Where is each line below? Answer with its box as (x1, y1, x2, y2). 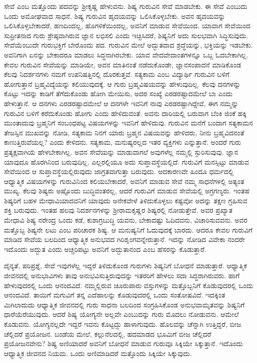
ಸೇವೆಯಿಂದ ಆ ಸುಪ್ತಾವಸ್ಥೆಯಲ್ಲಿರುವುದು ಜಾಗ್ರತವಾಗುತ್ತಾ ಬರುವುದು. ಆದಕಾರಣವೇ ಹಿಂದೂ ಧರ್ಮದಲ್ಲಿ (4, 166, 234, 177)
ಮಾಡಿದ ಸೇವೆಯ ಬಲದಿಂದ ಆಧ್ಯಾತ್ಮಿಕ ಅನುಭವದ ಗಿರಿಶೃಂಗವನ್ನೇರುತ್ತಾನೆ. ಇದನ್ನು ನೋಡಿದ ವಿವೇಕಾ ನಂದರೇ (4, 234, 245, 244)
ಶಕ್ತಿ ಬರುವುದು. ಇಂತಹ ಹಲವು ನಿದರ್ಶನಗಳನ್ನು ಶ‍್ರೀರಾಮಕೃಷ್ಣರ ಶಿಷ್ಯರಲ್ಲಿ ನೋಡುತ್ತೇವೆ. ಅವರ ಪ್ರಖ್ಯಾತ (4, 205, 233, 215)
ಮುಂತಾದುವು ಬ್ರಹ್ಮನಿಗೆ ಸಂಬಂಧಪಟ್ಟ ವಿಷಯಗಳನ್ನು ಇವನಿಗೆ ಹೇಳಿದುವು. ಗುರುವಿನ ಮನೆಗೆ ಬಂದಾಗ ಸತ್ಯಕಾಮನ (4, 118, 253, 128)
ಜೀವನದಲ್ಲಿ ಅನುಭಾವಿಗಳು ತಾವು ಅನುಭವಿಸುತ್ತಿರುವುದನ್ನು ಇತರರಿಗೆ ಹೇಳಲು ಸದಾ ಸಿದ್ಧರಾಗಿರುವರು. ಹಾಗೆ (4, 270, 240, 281)
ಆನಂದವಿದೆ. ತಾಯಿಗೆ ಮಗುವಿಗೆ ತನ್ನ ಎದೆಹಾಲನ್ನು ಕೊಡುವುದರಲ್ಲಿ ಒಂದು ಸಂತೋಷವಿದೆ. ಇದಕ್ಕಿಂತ (4, 290, 225, 300)
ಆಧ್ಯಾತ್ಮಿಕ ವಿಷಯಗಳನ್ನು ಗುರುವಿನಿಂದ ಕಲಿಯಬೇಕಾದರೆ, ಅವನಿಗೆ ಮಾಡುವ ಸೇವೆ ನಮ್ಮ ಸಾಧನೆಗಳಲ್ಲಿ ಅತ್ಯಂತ (4, 176, 245, 186)
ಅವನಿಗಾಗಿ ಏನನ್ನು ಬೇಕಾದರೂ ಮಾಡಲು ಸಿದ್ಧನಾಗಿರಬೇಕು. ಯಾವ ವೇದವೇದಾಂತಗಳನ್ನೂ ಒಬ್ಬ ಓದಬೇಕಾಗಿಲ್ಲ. (4, 49, 249, 60)
